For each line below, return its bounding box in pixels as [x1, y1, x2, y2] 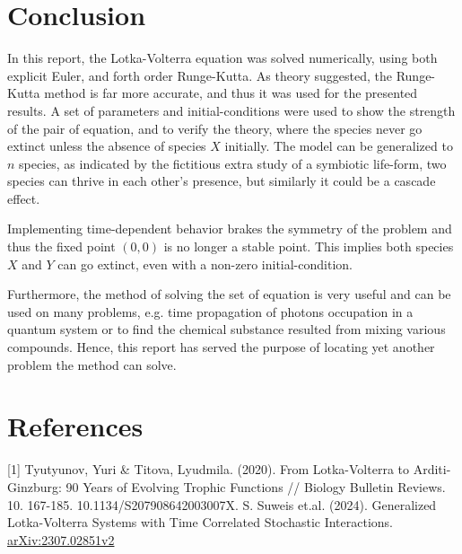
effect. [7, 189, 40, 207]
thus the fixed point [7, 237, 116, 256]
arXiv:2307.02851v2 [7, 530, 115, 549]
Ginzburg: [7, 477, 62, 496]
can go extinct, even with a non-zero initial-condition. [57, 254, 353, 273]
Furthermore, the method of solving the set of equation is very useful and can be [7, 285, 451, 303]
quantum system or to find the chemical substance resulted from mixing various [7, 320, 446, 339]
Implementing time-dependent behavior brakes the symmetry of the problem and [7, 219, 452, 238]
